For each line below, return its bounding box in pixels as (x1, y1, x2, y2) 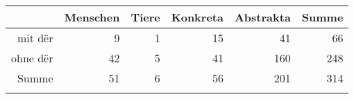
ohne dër (11, 50, 53, 66)
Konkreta (171, 9, 224, 25)
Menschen (64, 9, 120, 25)
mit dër (17, 30, 53, 46)
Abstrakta (234, 9, 291, 25)
